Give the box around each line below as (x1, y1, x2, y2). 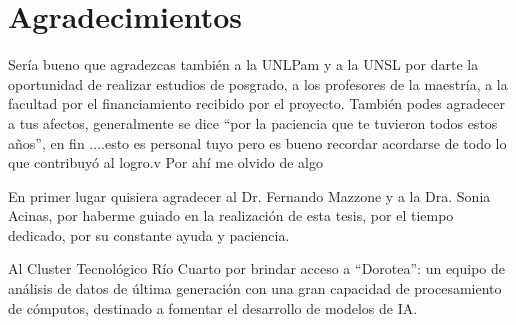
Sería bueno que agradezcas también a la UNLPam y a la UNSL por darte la (8, 54, 479, 75)
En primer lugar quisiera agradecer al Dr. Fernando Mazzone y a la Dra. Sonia (8, 185, 491, 206)
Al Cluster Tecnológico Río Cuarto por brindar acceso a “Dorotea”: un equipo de (8, 258, 505, 279)
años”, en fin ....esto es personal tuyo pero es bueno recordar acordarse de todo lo (8, 132, 507, 153)
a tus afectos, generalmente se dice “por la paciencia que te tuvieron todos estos (8, 112, 498, 133)
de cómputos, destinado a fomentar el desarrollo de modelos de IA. (8, 297, 418, 318)
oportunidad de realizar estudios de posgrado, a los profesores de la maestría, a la (8, 73, 508, 94)
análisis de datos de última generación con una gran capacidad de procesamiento (8, 278, 502, 299)
